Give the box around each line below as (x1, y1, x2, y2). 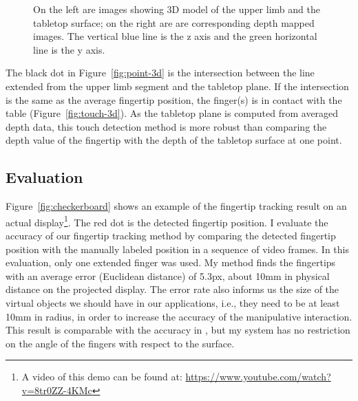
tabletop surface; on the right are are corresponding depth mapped (33, 15, 315, 30)
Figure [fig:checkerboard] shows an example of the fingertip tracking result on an (6, 199, 347, 213)
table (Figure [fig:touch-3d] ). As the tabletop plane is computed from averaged (6, 106, 339, 120)
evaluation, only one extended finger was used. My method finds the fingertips (6, 255, 336, 270)
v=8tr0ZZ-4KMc (21, 382, 92, 397)
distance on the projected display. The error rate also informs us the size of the (6, 282, 339, 296)
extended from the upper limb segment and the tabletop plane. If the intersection (6, 78, 349, 93)
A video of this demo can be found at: (21, 369, 182, 384)
